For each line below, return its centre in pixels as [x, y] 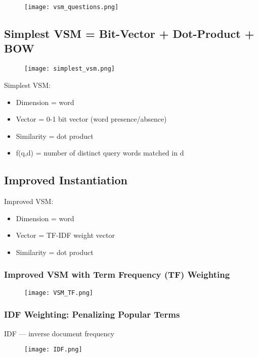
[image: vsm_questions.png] [72, 7]
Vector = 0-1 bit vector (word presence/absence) [91, 119]
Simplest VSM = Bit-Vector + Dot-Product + [129, 34]
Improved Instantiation [66, 180]
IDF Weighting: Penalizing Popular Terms [92, 314]
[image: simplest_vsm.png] [70, 69]
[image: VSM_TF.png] [59, 293]
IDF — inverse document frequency [59, 333]
